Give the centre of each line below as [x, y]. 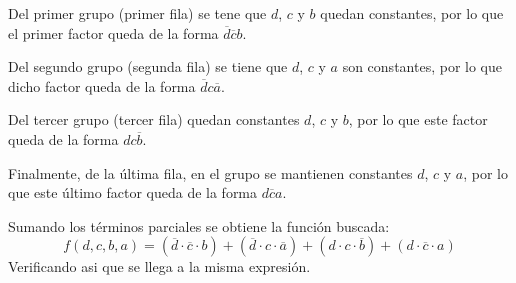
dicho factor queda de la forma [102, 85]
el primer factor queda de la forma [113, 32]
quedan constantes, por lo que [412, 13]
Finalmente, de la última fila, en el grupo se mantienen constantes [210, 172]
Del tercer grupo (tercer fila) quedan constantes [154, 119]
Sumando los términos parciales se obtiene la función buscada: [199, 225]
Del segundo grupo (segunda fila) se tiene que [148, 66]
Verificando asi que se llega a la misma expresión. [159, 266]
